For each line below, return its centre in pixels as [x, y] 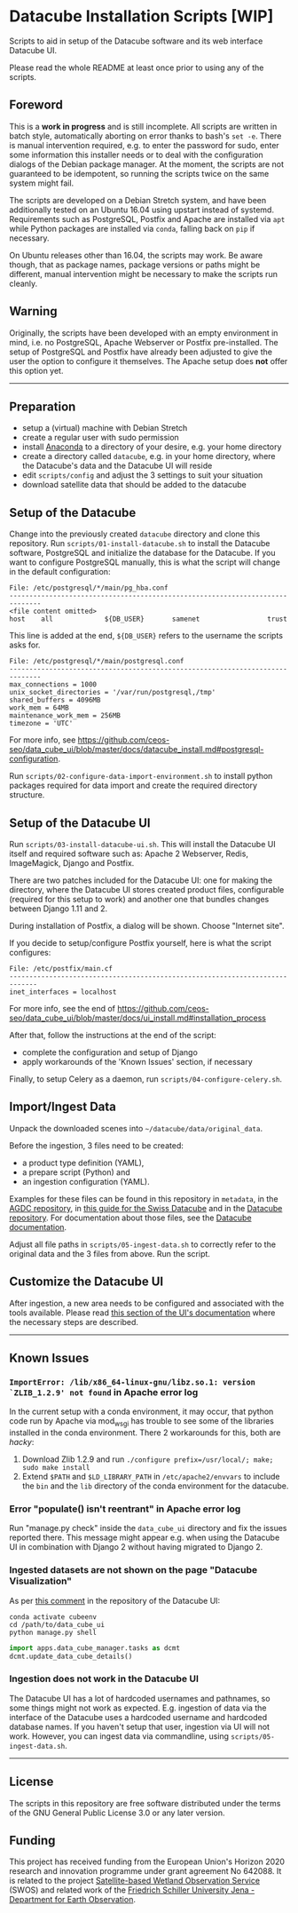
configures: [30, 953]
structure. [27, 795]
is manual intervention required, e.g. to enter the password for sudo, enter [144, 145]
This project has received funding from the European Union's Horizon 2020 [147, 1861]
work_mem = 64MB [39, 708]
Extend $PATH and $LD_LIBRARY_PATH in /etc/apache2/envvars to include [151, 1477]
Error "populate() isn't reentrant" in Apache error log [125, 1509]
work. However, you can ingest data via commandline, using [119, 1736]
